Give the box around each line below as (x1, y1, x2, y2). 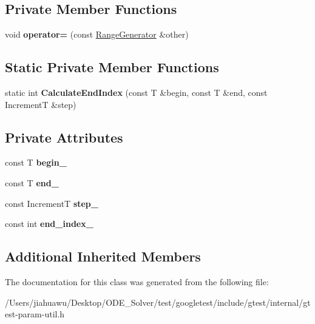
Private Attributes (5, 127, 123, 146)
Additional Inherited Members (5, 247, 201, 266)
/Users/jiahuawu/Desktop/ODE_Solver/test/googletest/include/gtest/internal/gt (5, 295, 311, 308)
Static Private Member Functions (5, 58, 219, 76)
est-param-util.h (5, 308, 65, 320)
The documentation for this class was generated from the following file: (5, 275, 269, 288)
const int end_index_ (5, 217, 93, 230)
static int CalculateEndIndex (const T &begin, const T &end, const (5, 86, 268, 98)
